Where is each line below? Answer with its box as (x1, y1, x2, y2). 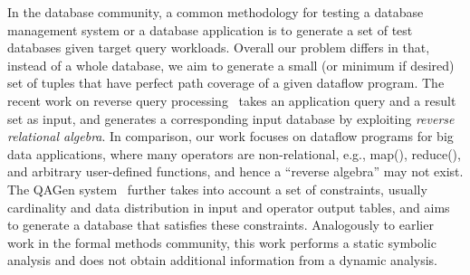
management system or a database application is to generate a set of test (7, 20, 413, 39)
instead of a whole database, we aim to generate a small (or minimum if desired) (7, 55, 455, 74)
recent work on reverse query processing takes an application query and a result (7, 90, 456, 109)
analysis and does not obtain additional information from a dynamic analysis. (7, 251, 437, 270)
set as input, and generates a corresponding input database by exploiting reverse (7, 109, 455, 128)
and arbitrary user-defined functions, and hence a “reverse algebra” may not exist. (7, 162, 464, 181)
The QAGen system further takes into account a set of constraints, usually (7, 179, 427, 198)
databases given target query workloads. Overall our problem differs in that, (7, 38, 430, 57)
